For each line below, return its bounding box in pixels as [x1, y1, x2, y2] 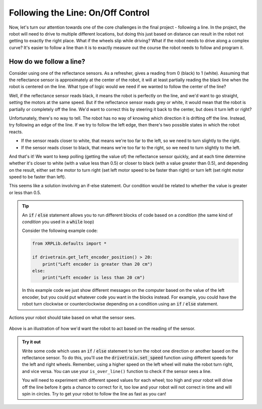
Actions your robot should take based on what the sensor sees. [9, 314, 136, 320]
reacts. [9, 129, 23, 135]
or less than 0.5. [9, 190, 41, 196]
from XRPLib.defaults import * [32, 241, 107, 247]
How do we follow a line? [9, 57, 85, 66]
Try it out [22, 339, 41, 345]
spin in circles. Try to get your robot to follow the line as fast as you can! [22, 391, 166, 397]
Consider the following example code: [22, 228, 98, 233]
